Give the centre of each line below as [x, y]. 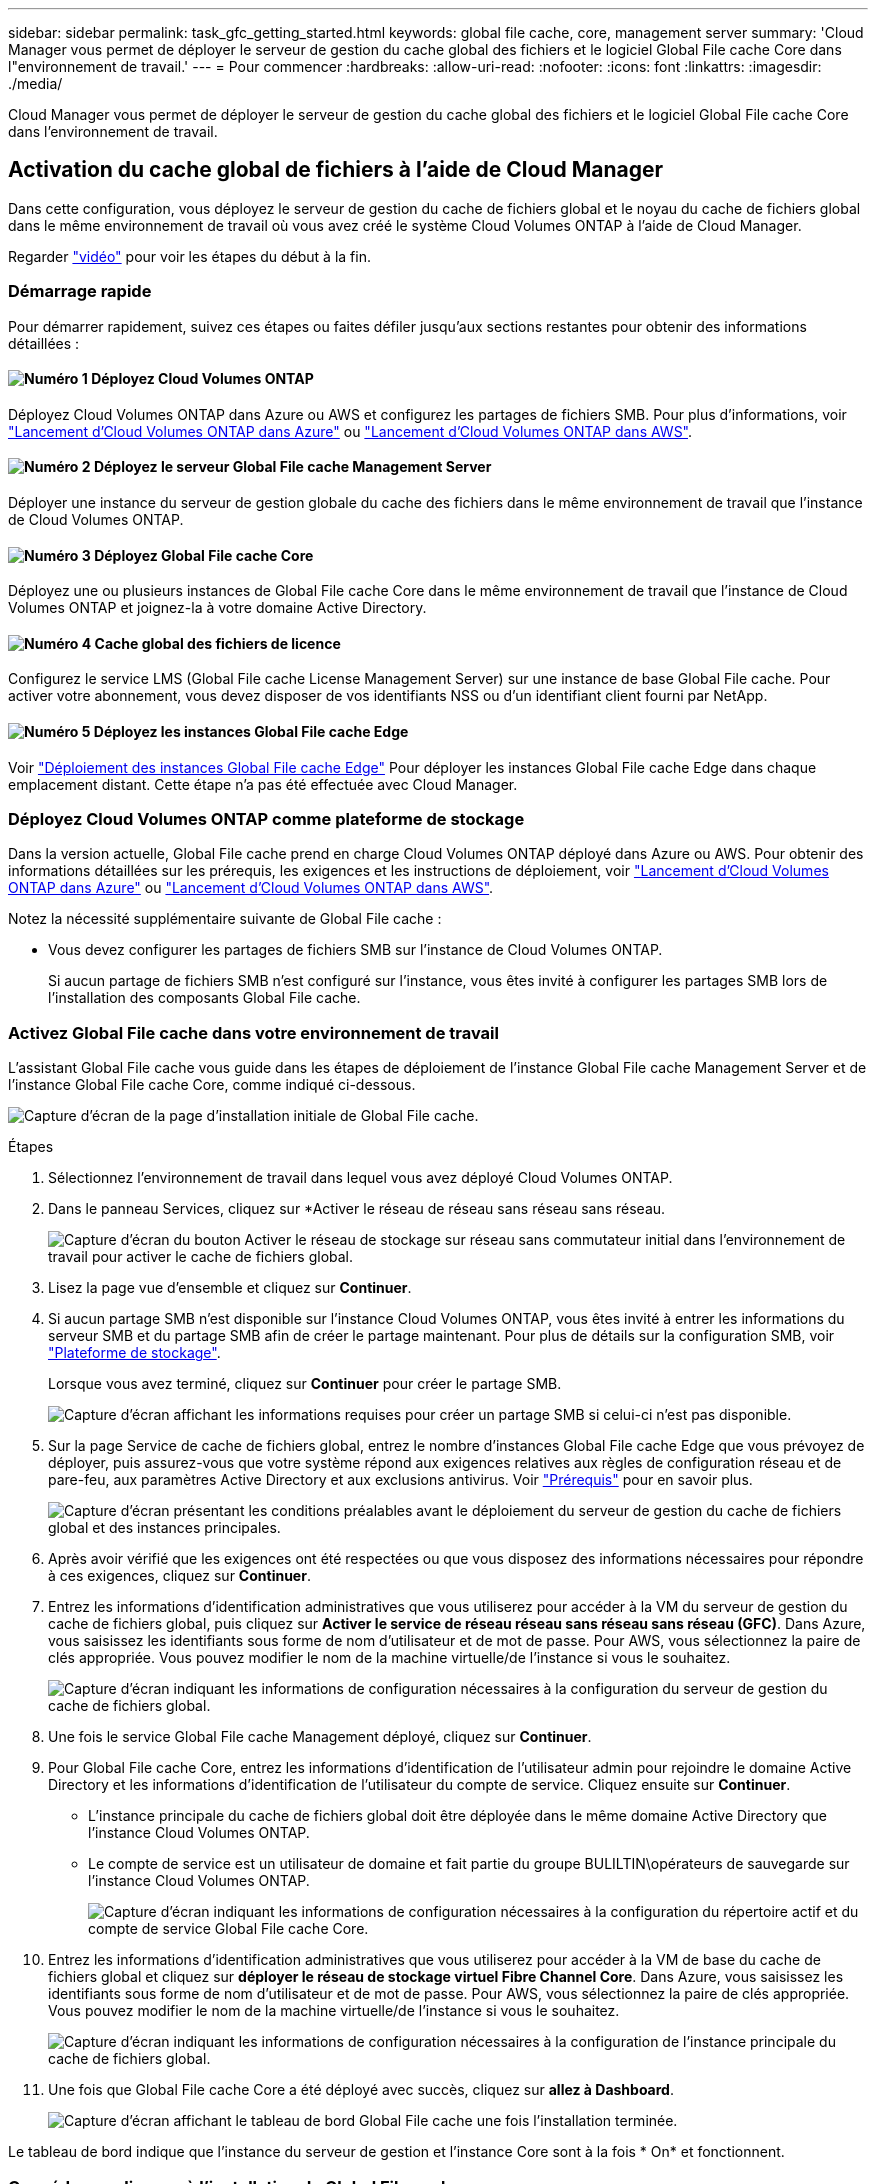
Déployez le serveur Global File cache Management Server [292, 467]
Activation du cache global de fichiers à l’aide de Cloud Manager [336, 170]
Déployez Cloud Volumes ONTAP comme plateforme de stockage [266, 819]
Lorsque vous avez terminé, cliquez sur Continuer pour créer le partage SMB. [305, 1384]
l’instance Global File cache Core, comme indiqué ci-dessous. [212, 1085]
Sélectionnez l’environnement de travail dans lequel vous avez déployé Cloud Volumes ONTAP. [360, 1178]
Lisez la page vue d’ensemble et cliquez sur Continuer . [230, 1288]
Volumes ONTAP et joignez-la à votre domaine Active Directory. [217, 608]
